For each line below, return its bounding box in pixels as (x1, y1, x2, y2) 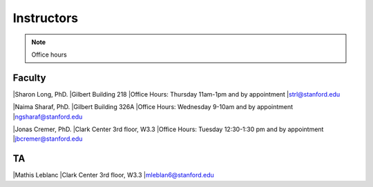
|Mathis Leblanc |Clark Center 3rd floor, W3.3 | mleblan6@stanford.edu (12, 171, 214, 179)
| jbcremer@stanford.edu (12, 135, 83, 143)
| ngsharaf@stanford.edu (12, 112, 83, 121)
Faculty (12, 72, 46, 83)
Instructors (12, 10, 79, 26)
